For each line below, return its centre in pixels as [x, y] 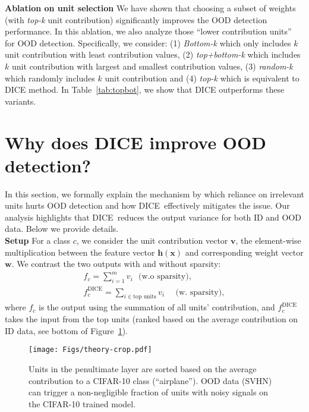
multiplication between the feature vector [80, 252]
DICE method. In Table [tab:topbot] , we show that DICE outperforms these [145, 89]
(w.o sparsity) [164, 277]
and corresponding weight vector [244, 252]
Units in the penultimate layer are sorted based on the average [143, 368]
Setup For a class [38, 240]
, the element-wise [268, 240]
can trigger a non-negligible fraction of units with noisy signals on [148, 392]
